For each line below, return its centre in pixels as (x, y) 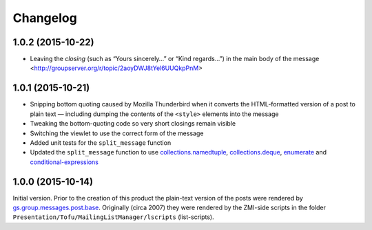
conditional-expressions (64, 162)
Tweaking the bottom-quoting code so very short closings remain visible (133, 124)
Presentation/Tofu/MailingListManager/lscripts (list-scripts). (113, 217)
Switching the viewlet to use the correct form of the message (117, 133)
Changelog (45, 18)
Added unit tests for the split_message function (101, 142)
